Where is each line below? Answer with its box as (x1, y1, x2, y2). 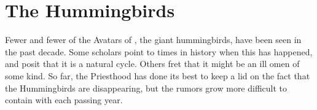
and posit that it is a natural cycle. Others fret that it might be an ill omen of (5, 57, 300, 70)
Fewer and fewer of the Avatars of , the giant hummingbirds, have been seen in (5, 33, 302, 46)
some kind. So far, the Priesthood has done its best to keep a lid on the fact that (5, 69, 310, 82)
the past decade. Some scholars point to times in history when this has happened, (5, 45, 313, 58)
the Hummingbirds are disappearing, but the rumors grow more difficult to (5, 81, 288, 94)
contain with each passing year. (5, 93, 123, 106)
